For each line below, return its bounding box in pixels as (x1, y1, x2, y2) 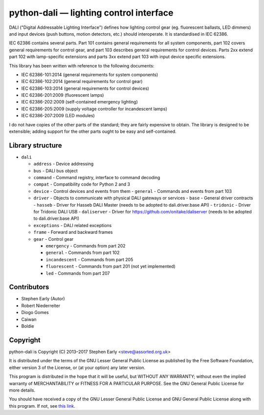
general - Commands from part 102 (45, 249, 120, 256)
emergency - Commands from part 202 (45, 243, 126, 249)
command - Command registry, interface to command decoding (33, 175, 160, 181)
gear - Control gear (33, 236, 74, 242)
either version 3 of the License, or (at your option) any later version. (9, 364, 146, 371)
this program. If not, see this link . (9, 403, 75, 409)
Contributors (9, 283, 49, 291)
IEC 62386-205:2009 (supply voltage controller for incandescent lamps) (21, 105, 167, 112)
